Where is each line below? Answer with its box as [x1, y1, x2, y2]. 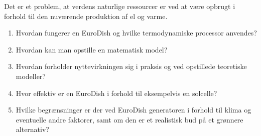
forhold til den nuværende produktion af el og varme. [4, 10, 168, 21]
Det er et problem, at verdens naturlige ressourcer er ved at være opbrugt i [4, 1, 235, 11]
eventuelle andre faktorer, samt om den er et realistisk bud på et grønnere [16, 114, 243, 124]
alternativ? [16, 124, 49, 134]
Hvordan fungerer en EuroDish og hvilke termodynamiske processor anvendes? [16, 27, 257, 38]
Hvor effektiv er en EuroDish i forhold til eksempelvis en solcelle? [16, 87, 217, 98]
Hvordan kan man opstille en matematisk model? [16, 44, 168, 54]
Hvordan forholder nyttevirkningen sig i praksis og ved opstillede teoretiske [16, 61, 247, 71]
